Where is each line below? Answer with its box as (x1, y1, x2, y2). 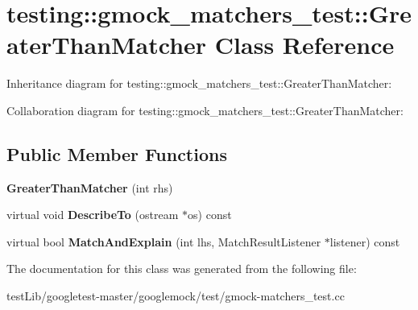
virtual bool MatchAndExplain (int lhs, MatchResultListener (6, 233, 321, 250)
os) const (188, 206, 232, 223)
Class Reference (214, 28, 395, 61)
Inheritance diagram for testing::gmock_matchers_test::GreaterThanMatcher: (6, 75, 392, 92)
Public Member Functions (6, 141, 227, 166)
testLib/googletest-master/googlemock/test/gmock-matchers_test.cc (6, 287, 345, 304)
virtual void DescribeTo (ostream (6, 206, 179, 223)
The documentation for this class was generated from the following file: (6, 260, 357, 277)
